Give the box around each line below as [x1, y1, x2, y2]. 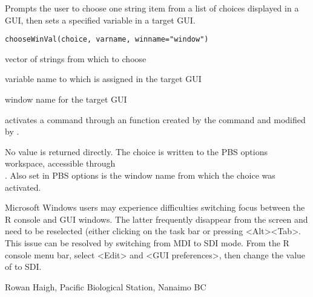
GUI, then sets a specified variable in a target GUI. [5, 13, 196, 26]
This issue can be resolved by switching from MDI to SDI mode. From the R [5, 236, 289, 249]
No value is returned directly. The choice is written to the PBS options [5, 145, 268, 158]
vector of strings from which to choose [5, 52, 147, 65]
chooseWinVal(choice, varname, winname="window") [5, 35, 209, 44]
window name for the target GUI [5, 93, 127, 106]
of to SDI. [5, 260, 42, 273]
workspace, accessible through [5, 157, 116, 170]
